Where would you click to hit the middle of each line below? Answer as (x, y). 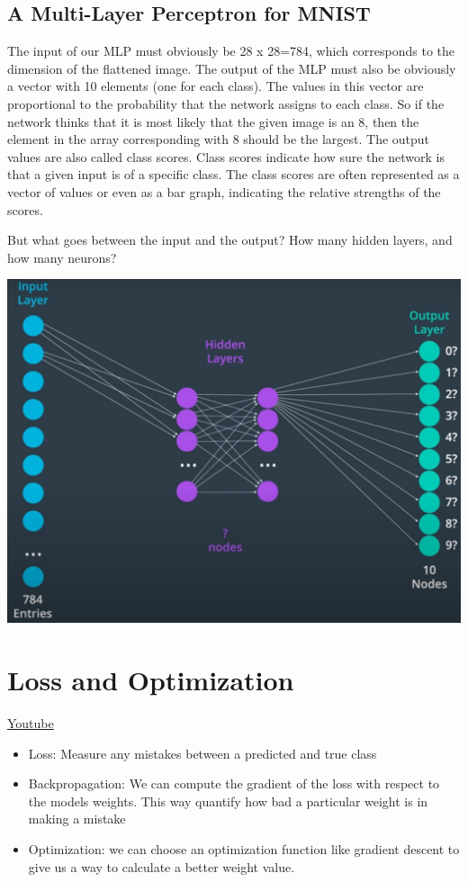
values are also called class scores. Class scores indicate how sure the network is (226, 156)
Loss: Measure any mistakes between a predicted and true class (202, 753)
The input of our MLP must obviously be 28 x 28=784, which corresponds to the (231, 51)
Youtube (31, 722)
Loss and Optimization (151, 680)
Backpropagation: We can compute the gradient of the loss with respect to (234, 783)
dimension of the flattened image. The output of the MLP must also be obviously (232, 68)
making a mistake (77, 819)
